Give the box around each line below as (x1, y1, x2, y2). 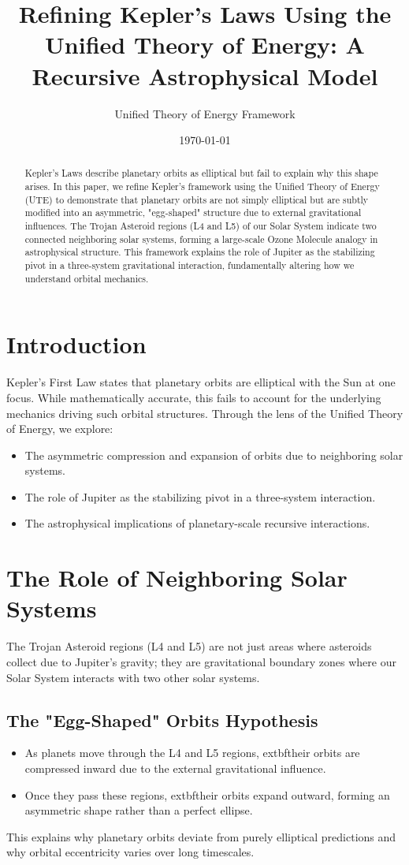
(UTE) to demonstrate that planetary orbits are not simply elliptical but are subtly (24, 192, 369, 206)
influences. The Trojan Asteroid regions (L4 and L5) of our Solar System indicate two (24, 219, 377, 233)
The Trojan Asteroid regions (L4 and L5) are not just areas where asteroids (6, 638, 372, 654)
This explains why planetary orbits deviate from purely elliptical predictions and (6, 828, 396, 844)
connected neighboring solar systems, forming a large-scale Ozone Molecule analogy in (24, 232, 378, 245)
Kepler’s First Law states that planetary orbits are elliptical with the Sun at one (6, 374, 396, 390)
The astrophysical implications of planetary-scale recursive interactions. (24, 515, 370, 531)
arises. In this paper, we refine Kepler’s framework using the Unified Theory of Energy (24, 180, 380, 193)
